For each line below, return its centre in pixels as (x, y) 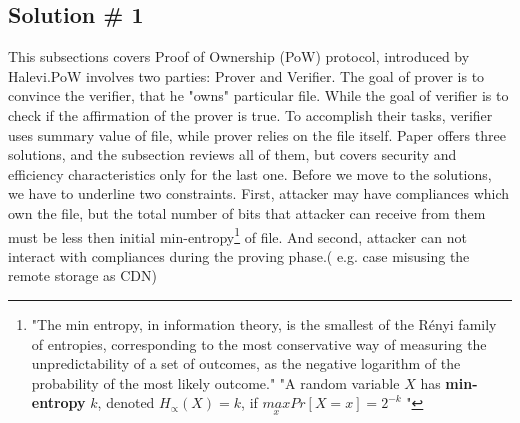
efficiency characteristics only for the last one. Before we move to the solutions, (250, 173)
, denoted (126, 402)
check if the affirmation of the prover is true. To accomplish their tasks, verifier (250, 114)
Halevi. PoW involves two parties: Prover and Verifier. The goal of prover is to (246, 75)
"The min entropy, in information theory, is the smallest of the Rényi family (264, 323)
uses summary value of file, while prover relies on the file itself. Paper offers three (257, 134)
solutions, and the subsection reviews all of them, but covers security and (232, 154)
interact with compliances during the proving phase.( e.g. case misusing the (239, 255)
